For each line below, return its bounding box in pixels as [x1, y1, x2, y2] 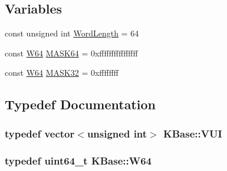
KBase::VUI [163, 126, 222, 140]
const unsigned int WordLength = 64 [5, 27, 139, 39]
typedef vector [5, 126, 75, 140]
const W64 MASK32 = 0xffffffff [5, 66, 119, 79]
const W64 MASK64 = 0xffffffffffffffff [5, 46, 138, 59]
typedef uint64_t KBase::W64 [5, 153, 152, 167]
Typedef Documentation [5, 95, 156, 113]
